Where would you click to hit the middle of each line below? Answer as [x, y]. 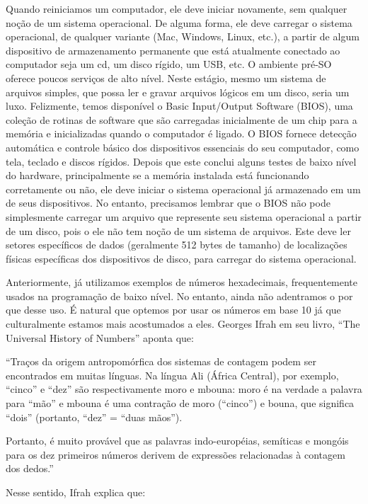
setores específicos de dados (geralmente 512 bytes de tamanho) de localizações [177, 245]
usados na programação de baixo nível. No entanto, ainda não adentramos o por [179, 296]
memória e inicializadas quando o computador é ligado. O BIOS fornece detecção [181, 133]
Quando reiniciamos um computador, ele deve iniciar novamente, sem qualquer [177, 8]
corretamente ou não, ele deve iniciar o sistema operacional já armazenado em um [183, 189]
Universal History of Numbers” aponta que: [100, 337]
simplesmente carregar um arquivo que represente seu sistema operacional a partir [184, 216]
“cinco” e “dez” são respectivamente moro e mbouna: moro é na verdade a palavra [184, 389]
